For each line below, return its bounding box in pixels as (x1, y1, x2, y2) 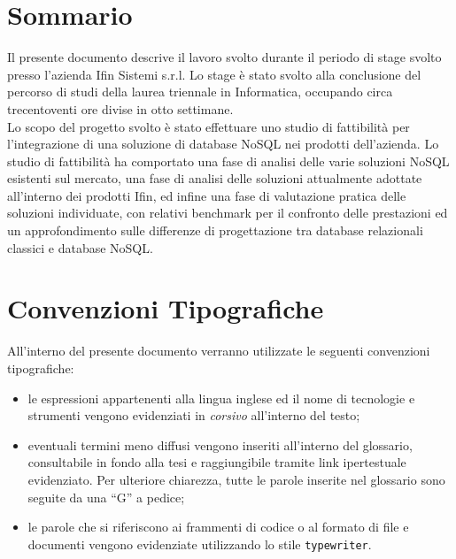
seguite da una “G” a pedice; (27, 487, 185, 506)
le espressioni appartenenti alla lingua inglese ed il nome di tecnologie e (27, 388, 415, 407)
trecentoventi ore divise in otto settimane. (7, 99, 234, 118)
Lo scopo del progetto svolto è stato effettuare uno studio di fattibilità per (7, 117, 410, 135)
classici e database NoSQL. (7, 238, 153, 257)
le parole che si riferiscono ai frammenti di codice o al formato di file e (27, 517, 409, 536)
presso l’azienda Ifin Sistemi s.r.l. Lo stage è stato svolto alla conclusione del (7, 65, 421, 83)
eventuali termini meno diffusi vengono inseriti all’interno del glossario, (27, 435, 413, 454)
